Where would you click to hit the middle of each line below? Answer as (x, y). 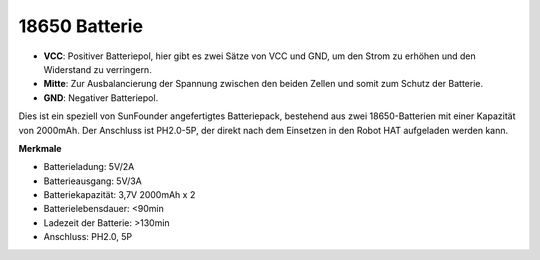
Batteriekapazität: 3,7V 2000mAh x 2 (119, 195)
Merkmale (40, 148)
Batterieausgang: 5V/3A (92, 181)
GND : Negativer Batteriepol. (101, 97)
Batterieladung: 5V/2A (89, 167)
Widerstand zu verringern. (97, 69)
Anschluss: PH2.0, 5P (88, 237)
